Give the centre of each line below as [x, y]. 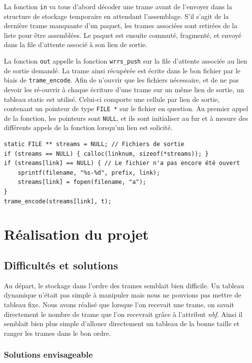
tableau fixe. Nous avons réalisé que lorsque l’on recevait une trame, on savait [119, 304]
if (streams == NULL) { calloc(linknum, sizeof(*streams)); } [106, 154]
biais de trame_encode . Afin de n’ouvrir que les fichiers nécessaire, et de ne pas [121, 80]
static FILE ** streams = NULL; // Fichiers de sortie [94, 144]
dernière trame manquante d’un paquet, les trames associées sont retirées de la [121, 25]
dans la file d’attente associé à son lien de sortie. [76, 44]
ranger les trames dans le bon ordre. [57, 333]
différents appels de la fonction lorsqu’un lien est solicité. [88, 127]
